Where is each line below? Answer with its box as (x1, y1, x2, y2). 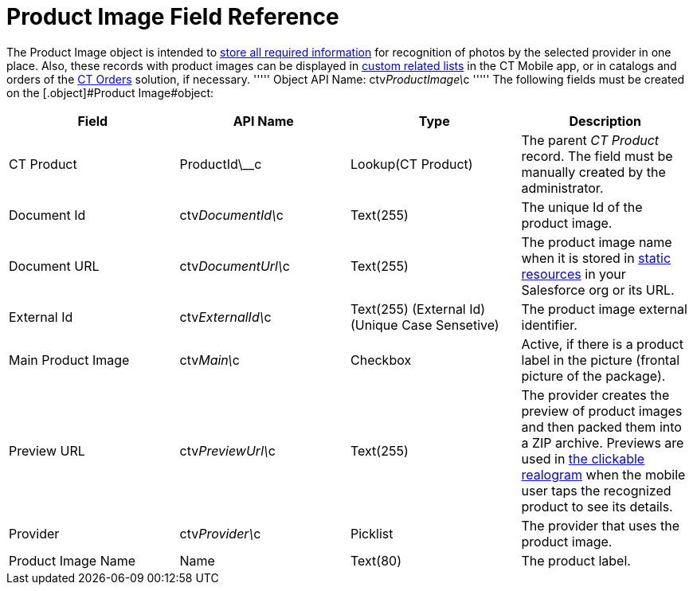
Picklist (350, 525, 393, 542)
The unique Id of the (521, 198, 643, 215)
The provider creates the (521, 386, 670, 403)
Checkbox (350, 351, 412, 368)
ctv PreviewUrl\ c (179, 442, 276, 459)
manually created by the (521, 163, 666, 180)
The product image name (521, 233, 672, 250)
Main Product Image (9, 351, 130, 368)
